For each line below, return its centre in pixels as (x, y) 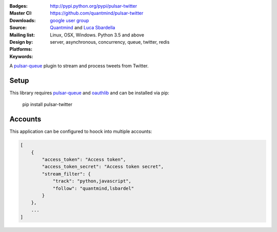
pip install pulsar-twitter (47, 104)
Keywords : (21, 56)
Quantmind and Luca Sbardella (83, 28)
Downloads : (23, 20)
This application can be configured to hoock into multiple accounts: (81, 132)
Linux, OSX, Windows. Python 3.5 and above (97, 35)
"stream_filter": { (66, 174)
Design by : (21, 42)
